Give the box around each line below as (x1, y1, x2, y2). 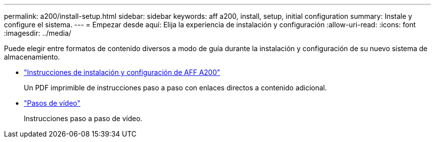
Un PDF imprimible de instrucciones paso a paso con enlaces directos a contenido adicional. (24, 83, 327, 92)
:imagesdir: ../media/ (4, 29, 72, 37)
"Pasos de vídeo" (24, 99, 80, 107)
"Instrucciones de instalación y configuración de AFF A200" (24, 68, 220, 76)
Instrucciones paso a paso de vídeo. (24, 114, 143, 123)
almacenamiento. (4, 53, 60, 61)
